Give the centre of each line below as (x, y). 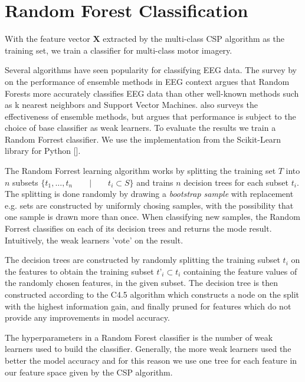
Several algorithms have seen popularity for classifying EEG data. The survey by (151, 70)
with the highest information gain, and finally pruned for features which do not (148, 306)
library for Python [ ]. (43, 151)
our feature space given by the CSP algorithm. (89, 372)
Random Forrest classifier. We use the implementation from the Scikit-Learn (143, 139)
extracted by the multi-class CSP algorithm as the (194, 39)
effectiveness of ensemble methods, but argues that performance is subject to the (150, 116)
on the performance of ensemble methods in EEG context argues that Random (147, 81)
